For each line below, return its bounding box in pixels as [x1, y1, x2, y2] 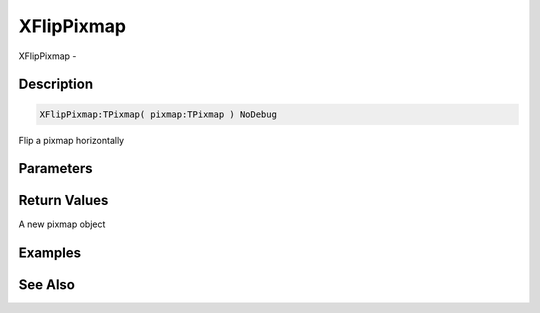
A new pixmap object [18, 218, 106, 230]
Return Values [18, 192, 109, 209]
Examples [18, 245, 82, 262]
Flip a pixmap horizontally [18, 134, 125, 146]
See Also [18, 276, 75, 294]
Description [18, 76, 94, 93]
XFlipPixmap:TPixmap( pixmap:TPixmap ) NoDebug [39, 108, 277, 120]
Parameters [18, 160, 93, 177]
